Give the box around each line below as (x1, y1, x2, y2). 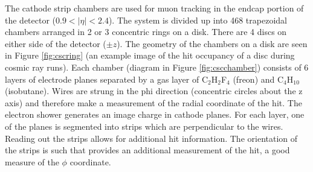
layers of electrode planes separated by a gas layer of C (5, 72, 208, 85)
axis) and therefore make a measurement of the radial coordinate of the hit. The (5, 96, 302, 109)
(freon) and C (233, 72, 284, 85)
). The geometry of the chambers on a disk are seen (117, 37, 308, 49)
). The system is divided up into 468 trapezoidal (108, 13, 287, 26)
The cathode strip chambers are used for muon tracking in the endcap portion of (5, 2, 304, 14)
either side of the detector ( (5, 37, 106, 49)
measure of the (5, 155, 59, 168)
